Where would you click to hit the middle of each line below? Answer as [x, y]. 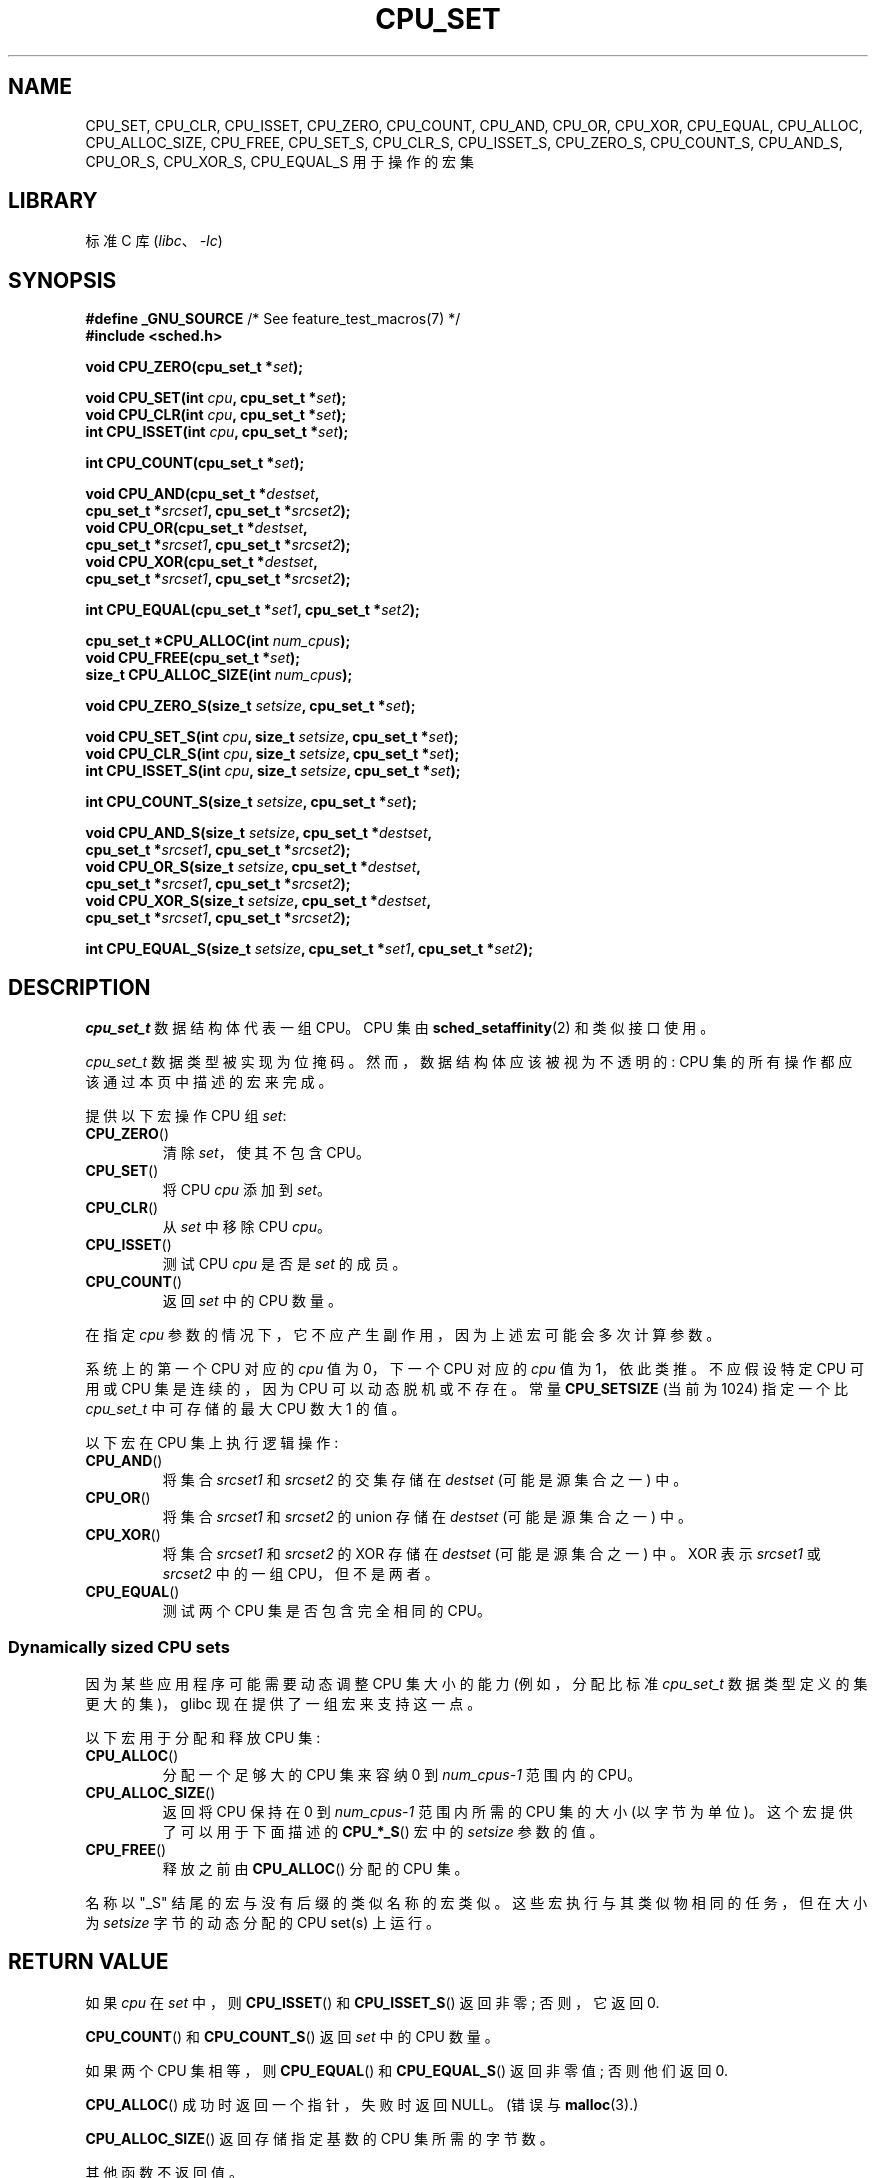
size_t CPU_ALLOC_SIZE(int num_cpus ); [219, 675]
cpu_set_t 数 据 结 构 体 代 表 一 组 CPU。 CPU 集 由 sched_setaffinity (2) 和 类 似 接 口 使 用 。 [400, 1028]
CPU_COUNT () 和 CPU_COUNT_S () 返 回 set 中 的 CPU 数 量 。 [292, 2036]
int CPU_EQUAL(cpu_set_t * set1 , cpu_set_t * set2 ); [252, 610]
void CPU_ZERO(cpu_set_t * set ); [194, 367]
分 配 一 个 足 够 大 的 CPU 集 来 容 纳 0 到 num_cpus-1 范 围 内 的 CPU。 [402, 1774]
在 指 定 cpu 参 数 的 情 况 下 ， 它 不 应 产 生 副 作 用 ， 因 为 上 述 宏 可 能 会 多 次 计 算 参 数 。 [403, 1335]
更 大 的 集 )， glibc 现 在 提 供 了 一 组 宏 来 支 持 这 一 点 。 [283, 1703]
